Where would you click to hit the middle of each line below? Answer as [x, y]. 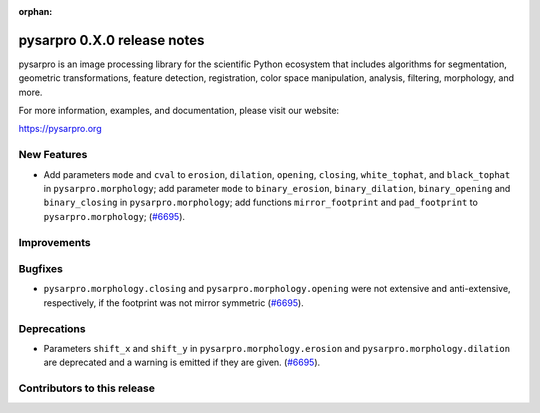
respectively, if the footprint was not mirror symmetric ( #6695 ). [173, 302]
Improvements [54, 242]
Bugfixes [41, 269]
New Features [53, 155]
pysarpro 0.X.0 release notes [111, 40]
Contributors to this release [86, 388]
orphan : [35, 11]
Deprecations [52, 328]
